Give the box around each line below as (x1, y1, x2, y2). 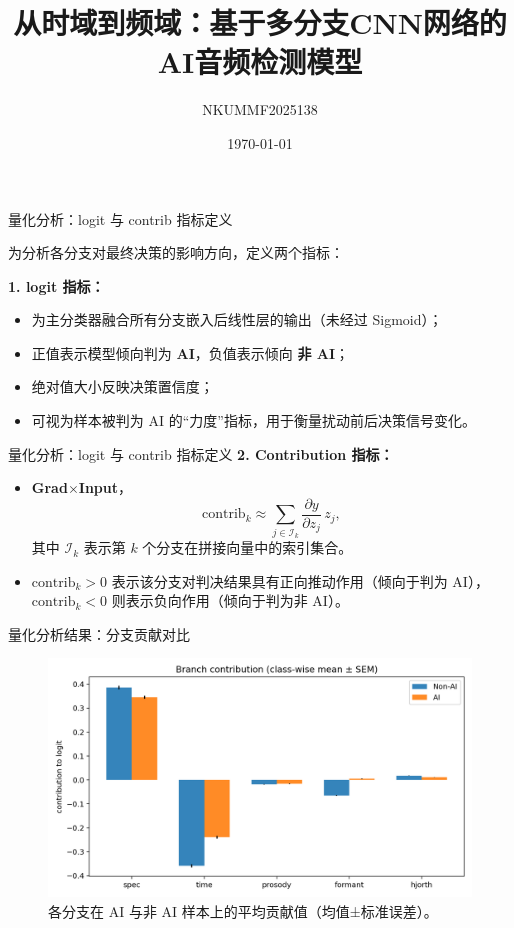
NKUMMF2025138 (202, 99, 318, 120)
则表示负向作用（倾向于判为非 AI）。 (111, 590, 349, 611)
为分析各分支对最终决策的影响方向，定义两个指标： (8, 242, 344, 263)
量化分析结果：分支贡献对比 (8, 623, 190, 644)
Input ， (78, 477, 132, 498)
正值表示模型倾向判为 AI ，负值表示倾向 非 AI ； (31, 342, 350, 363)
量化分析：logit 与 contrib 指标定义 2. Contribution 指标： (8, 443, 394, 464)
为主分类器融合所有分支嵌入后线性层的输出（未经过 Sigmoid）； (31, 309, 443, 330)
